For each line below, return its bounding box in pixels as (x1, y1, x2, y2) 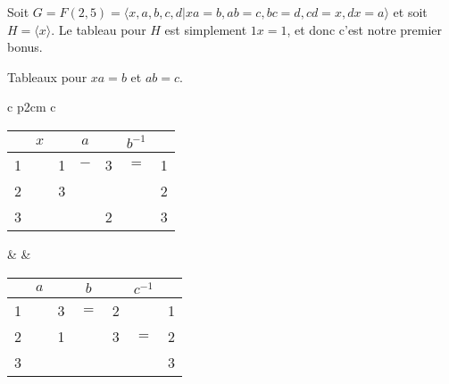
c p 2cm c (7, 97, 56, 116)
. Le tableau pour (51, 20, 146, 38)
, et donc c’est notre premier (287, 20, 443, 38)
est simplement (164, 20, 247, 38)
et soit (393, 3, 428, 21)
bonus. (7, 38, 43, 56)
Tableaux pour (7, 67, 87, 86)
